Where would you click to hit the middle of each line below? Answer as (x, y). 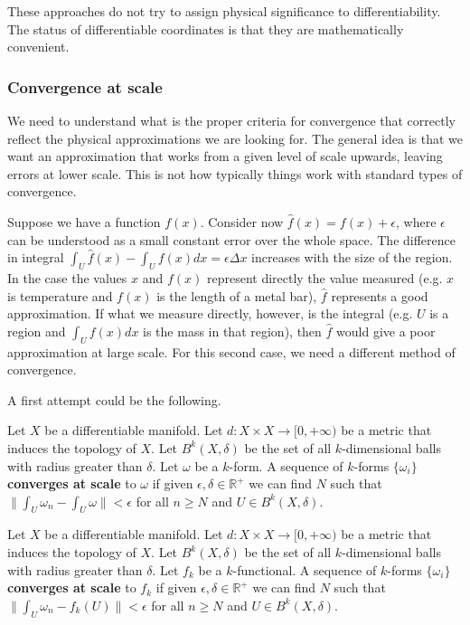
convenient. (38, 47)
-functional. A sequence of (305, 569)
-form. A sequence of (286, 465)
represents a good (380, 295)
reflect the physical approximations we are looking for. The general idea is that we (235, 138)
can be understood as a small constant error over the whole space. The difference (232, 239)
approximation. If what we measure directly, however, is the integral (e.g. (210, 313)
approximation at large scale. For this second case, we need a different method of (231, 351)
